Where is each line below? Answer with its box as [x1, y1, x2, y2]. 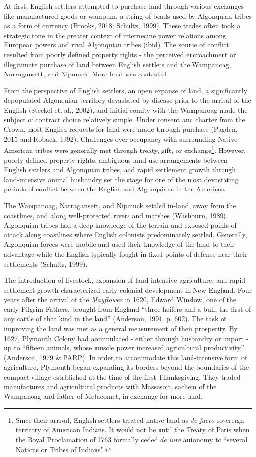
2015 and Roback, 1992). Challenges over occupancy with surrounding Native [4, 133, 238, 144]
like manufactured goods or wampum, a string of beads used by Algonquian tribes [4, 10, 252, 21]
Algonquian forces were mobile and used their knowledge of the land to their [4, 239, 235, 249]
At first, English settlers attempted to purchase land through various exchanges [4, 1, 244, 11]
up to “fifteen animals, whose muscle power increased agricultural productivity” [4, 343, 244, 353]
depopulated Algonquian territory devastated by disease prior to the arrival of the [4, 95, 251, 105]
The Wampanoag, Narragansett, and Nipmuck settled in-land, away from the [4, 200, 236, 210]
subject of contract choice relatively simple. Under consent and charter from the [4, 114, 245, 124]
